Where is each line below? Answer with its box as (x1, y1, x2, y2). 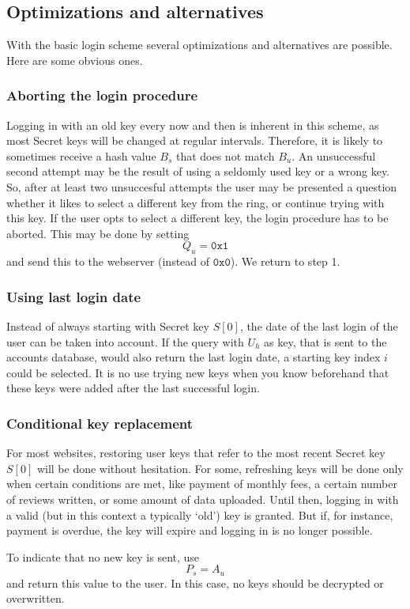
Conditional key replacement (6, 413, 194, 433)
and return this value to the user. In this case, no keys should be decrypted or (6, 574, 384, 591)
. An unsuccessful (292, 147, 376, 164)
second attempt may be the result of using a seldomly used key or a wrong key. (6, 163, 390, 180)
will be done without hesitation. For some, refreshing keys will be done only (36, 460, 404, 476)
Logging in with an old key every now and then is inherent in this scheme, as (6, 116, 379, 133)
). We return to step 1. (230, 253, 340, 270)
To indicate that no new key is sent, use (6, 548, 200, 565)
